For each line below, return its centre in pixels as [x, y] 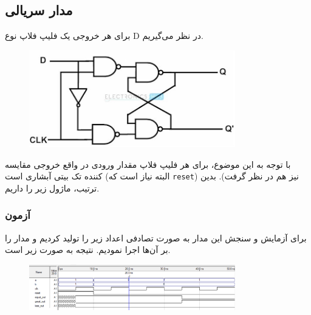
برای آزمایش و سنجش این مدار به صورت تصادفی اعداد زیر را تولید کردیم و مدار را [156, 237]
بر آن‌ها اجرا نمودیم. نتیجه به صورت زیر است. [88, 250]
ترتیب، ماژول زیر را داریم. [52, 188]
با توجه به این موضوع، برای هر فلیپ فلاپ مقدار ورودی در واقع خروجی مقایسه [148, 164]
